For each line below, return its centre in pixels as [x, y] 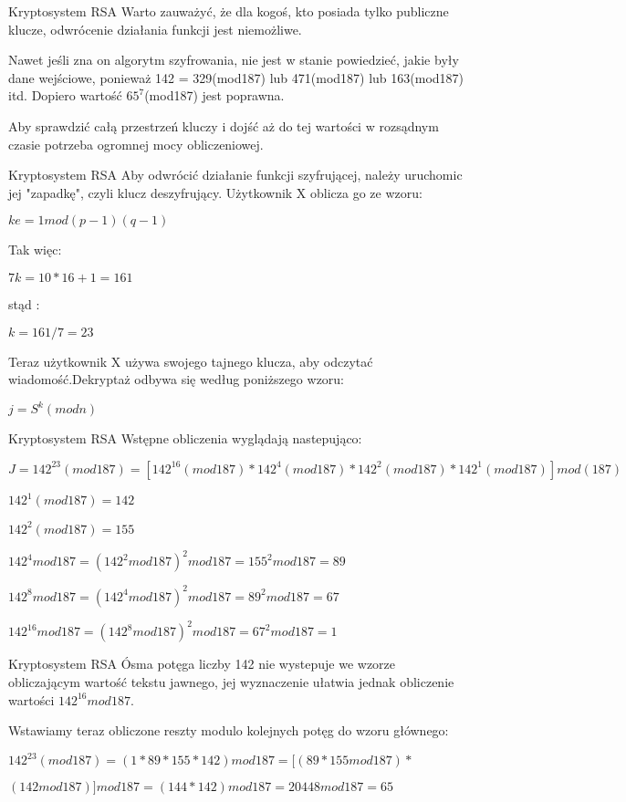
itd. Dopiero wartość [65, 95]
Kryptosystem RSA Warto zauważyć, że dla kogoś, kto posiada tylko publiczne [229, 11]
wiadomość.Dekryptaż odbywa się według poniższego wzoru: [177, 379]
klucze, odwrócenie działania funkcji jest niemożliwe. [155, 29]
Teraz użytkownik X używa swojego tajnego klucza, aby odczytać [191, 361]
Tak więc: [35, 250]
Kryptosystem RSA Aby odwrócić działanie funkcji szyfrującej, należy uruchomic [235, 175]
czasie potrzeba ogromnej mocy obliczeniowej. [136, 144]
